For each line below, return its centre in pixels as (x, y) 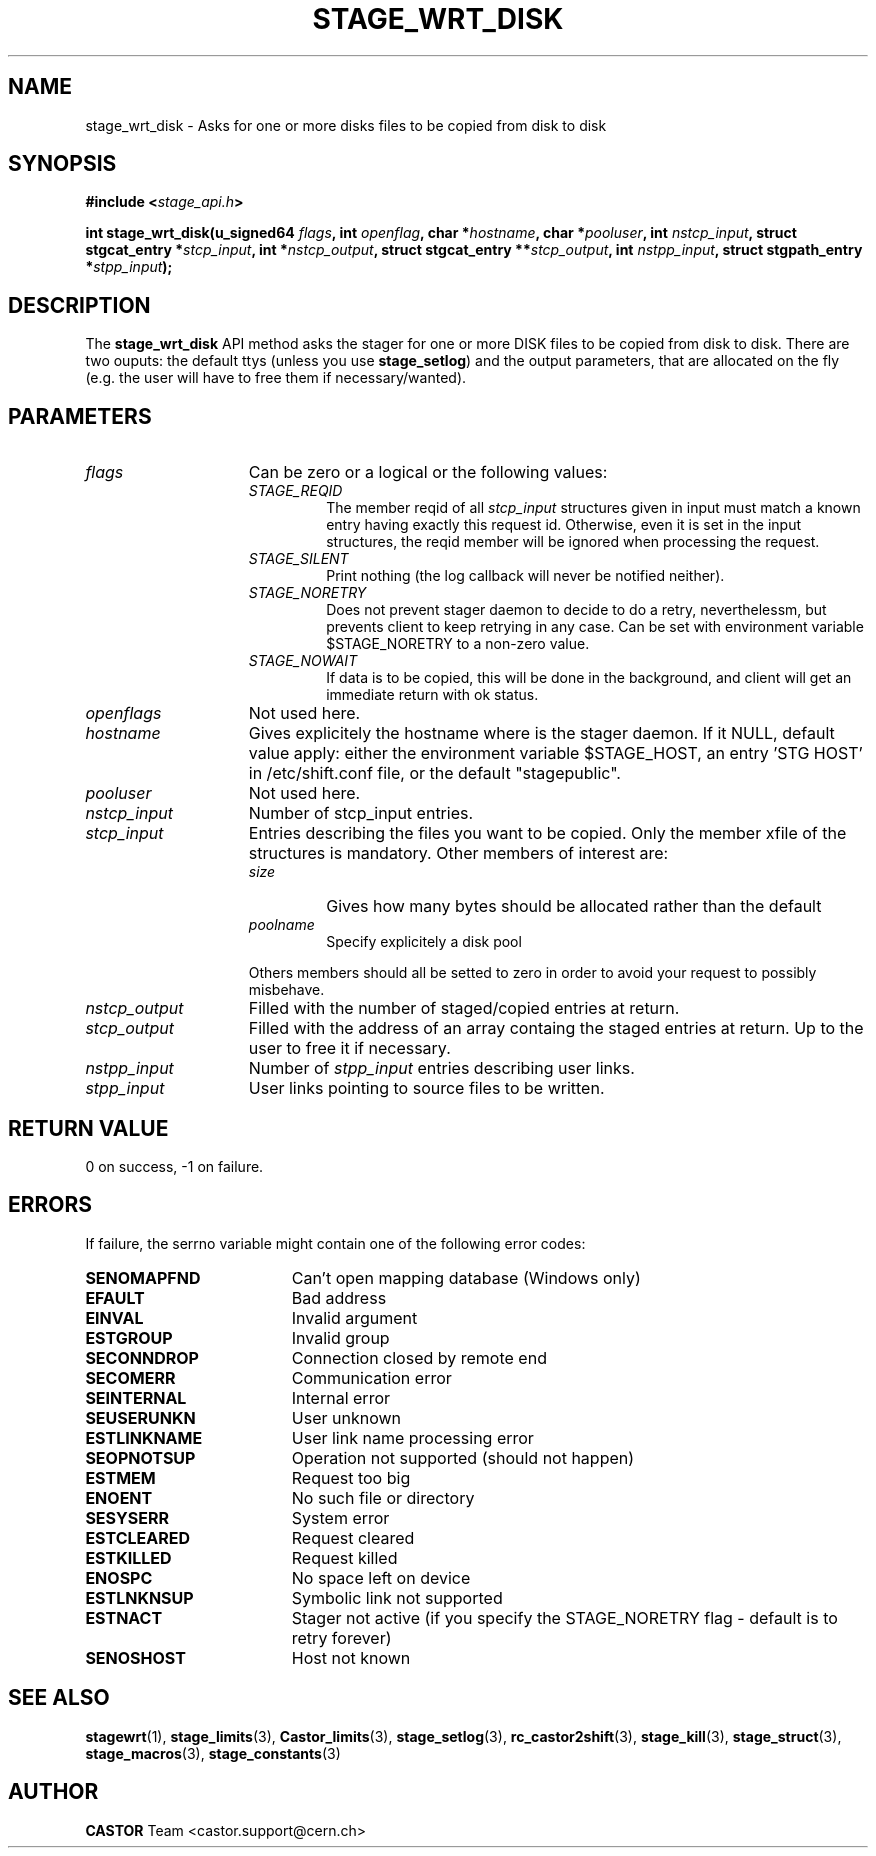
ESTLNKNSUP (139, 1597)
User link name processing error (412, 1437)
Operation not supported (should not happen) (463, 1457)
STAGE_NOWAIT (303, 661)
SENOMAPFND (143, 1277)
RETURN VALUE (88, 1128)
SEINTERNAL (136, 1397)
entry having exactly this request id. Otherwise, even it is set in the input (563, 525)
